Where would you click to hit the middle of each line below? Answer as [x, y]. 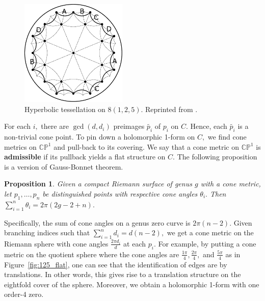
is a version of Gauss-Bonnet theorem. [64, 166]
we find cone [227, 136]
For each [17, 126]
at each [135, 243]
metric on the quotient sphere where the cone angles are [92, 254]
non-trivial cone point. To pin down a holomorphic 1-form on [100, 136]
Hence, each [209, 126]
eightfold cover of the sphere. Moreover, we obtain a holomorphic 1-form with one [132, 284]
